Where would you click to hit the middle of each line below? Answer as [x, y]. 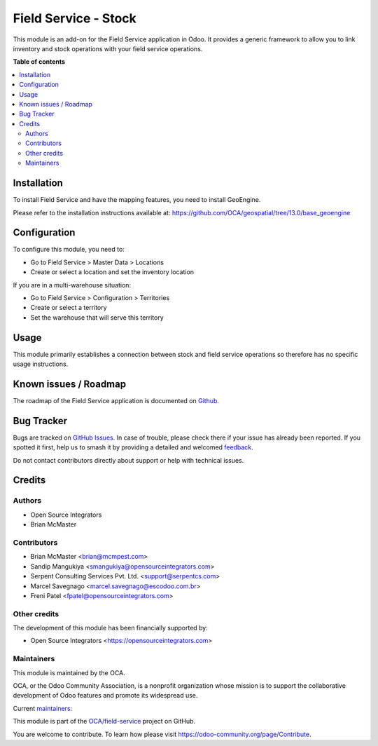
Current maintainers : [43, 708]
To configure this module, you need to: [69, 250]
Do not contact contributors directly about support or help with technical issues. [128, 460]
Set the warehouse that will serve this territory [97, 317]
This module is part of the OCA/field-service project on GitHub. [104, 721]
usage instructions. [41, 364]
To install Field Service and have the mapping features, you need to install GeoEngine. [137, 200]
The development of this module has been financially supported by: [110, 628]
